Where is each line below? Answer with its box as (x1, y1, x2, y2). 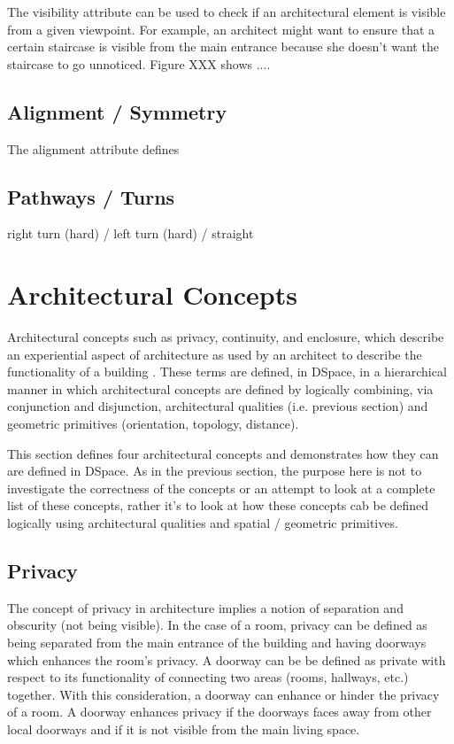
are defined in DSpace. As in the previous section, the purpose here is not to (7, 461, 422, 480)
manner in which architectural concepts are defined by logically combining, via (7, 379, 434, 398)
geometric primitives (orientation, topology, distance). (7, 415, 299, 433)
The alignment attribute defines (7, 139, 180, 158)
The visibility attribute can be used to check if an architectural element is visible (7, 3, 446, 20)
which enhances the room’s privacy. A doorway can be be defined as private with (7, 650, 446, 669)
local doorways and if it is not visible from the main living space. (7, 719, 360, 738)
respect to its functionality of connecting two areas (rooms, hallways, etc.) (7, 668, 409, 686)
